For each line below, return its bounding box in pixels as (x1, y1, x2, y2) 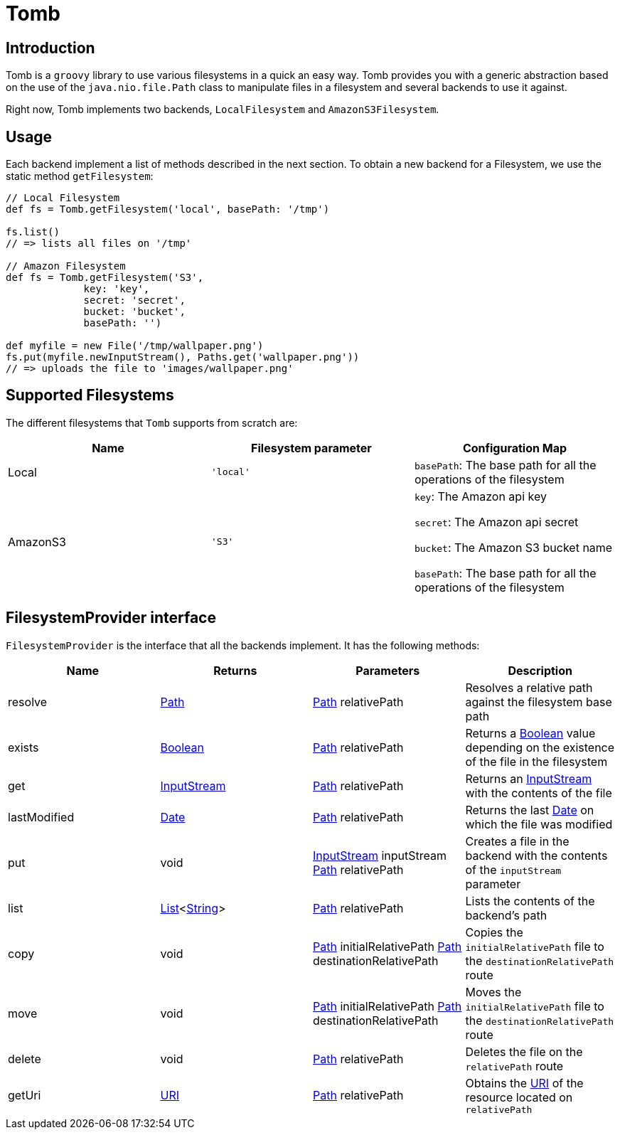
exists (8, 740, 39, 755)
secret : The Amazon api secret (414, 514, 579, 529)
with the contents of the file (465, 785, 612, 800)
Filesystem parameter (251, 440, 372, 455)
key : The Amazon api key (414, 489, 547, 503)
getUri (8, 1088, 41, 1103)
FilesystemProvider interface (6, 609, 216, 627)
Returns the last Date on (465, 802, 594, 817)
